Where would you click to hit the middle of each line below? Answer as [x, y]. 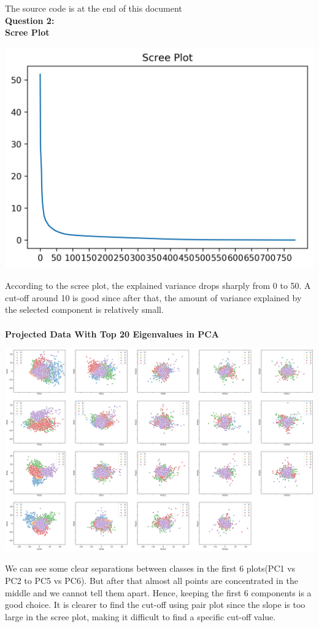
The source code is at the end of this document [94, 8]
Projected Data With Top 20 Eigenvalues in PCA [112, 333]
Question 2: [30, 20]
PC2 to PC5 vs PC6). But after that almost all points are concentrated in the [152, 581]
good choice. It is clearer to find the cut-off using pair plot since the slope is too [155, 605]
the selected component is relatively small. [84, 310]
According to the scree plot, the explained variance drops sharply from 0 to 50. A [158, 286]
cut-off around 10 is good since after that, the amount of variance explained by [153, 297]
